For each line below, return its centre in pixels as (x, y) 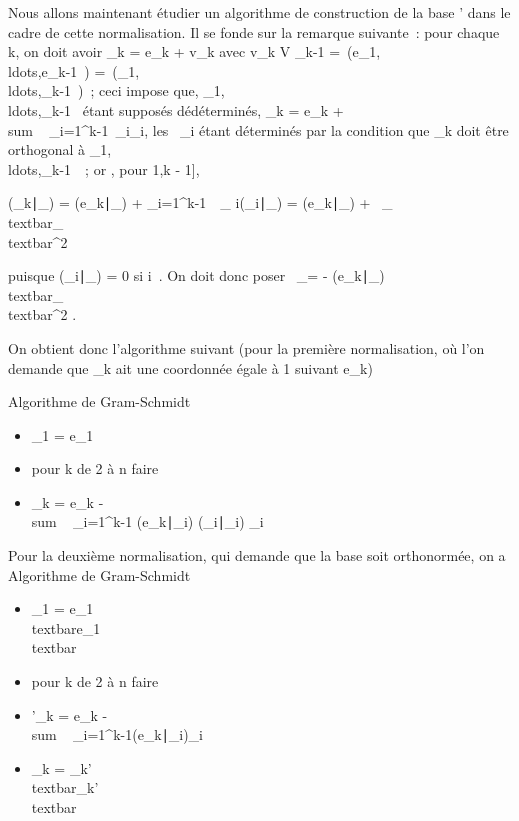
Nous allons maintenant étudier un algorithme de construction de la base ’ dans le (259, 12)
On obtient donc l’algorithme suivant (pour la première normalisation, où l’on (246, 347)
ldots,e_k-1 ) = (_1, (74, 70)
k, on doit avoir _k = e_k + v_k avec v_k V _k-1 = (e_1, (194, 51)
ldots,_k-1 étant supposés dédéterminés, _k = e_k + (176, 109)
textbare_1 (66, 627)
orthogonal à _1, (60, 149)
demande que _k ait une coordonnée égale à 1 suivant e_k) (190, 367)
